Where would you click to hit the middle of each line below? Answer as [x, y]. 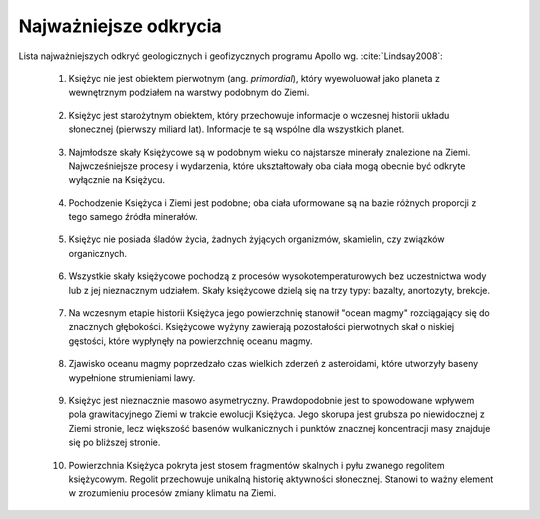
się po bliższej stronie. [114, 442]
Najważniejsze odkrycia [120, 26]
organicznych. [98, 253]
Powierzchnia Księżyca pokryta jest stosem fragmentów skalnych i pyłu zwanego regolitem [256, 465]
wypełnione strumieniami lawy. [132, 377]
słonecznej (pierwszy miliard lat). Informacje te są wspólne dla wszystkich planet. [236, 129]
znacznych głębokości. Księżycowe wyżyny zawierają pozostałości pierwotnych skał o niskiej [261, 327]
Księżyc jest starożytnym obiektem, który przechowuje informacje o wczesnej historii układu [259, 115]
